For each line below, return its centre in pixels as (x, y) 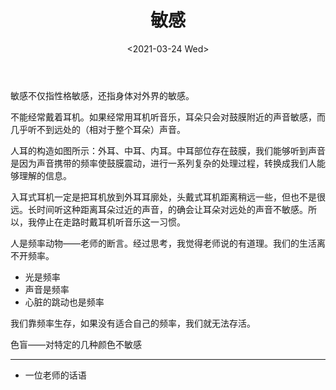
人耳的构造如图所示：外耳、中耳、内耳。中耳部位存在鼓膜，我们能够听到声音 (168, 150)
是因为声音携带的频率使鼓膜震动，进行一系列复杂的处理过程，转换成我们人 (163, 163)
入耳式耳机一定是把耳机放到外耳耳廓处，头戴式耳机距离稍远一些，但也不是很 (168, 197)
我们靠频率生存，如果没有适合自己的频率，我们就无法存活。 (133, 323)
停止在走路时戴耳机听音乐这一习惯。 (111, 222)
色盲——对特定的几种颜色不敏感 (76, 344)
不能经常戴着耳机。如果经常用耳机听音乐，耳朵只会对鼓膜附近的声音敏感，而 (168, 117)
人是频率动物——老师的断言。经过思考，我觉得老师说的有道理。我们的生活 (163, 243)
